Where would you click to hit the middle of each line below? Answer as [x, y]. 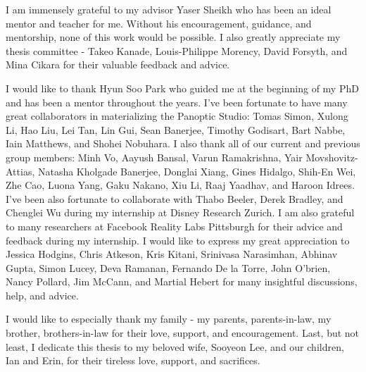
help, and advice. [42, 295]
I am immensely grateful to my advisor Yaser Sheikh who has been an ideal [169, 9]
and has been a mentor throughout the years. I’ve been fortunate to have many [177, 102]
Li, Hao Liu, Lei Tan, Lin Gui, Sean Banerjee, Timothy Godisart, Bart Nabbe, [176, 129]
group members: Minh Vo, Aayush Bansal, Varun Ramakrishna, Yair [154, 157]
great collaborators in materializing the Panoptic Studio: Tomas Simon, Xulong [177, 116]
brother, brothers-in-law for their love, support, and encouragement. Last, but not [183, 333]
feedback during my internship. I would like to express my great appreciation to [178, 240]
